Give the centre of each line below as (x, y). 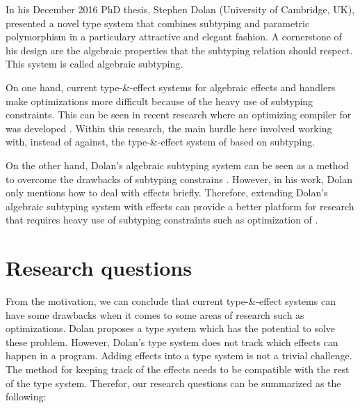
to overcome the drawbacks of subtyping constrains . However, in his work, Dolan (179, 179)
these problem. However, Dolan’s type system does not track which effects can (172, 342)
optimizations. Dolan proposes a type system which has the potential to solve (171, 328)
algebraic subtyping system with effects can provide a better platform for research (180, 206)
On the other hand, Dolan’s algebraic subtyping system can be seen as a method (177, 165)
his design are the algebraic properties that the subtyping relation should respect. (179, 50)
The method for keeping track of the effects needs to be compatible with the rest (178, 369)
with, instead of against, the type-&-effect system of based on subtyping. (160, 142)
